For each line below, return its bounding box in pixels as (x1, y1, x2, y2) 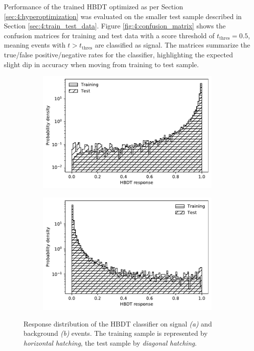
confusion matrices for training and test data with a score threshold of (4, 30, 215, 40)
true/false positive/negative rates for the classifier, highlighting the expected (4, 49, 233, 59)
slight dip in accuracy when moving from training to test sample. (4, 59, 199, 69)
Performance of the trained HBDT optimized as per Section (4, 1, 183, 11)
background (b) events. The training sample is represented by (23, 328, 208, 338)
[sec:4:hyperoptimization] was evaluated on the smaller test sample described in (4, 11, 242, 21)
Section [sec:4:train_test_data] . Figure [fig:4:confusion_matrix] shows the (4, 21, 226, 31)
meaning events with (4, 40, 66, 50)
